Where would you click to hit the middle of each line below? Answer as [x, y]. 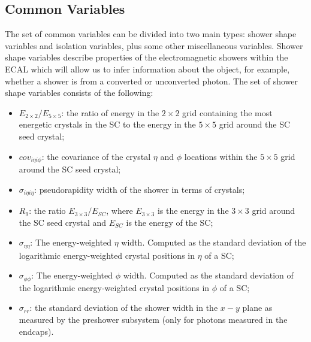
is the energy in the [193, 211]
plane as [257, 308]
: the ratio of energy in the [110, 112]
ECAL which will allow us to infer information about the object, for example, [147, 69]
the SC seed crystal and [63, 222]
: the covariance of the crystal [96, 156]
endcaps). [36, 331]
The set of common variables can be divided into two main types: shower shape [151, 34]
